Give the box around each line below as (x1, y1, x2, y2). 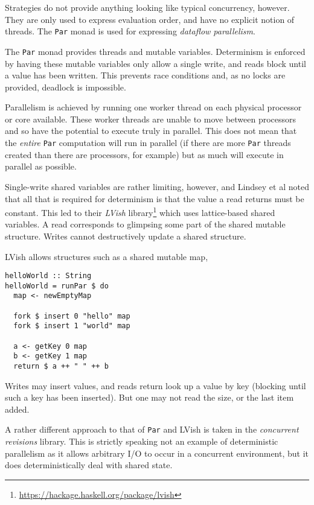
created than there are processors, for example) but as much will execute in (5, 148, 284, 160)
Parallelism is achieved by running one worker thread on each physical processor (5, 101, 302, 113)
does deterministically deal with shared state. (5, 459, 173, 471)
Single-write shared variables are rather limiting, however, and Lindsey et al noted (5, 180, 309, 192)
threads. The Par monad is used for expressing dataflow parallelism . (5, 25, 255, 37)
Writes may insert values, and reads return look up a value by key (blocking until (5, 379, 306, 392)
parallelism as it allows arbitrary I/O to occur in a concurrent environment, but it (5, 446, 309, 459)
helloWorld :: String (5, 272, 92, 281)
